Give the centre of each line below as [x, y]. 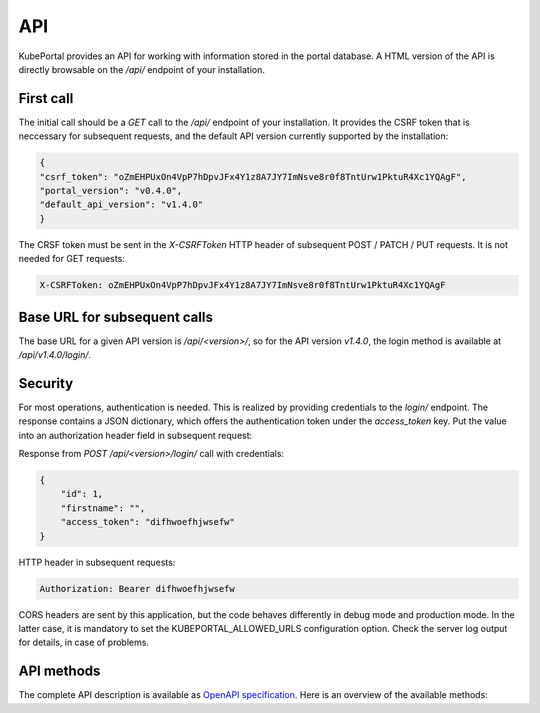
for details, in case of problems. [84, 642]
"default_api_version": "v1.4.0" [121, 204]
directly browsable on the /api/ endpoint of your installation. [141, 69]
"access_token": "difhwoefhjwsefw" [147, 522]
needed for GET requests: [71, 259]
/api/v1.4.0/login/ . [55, 355]
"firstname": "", [103, 508]
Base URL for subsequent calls [116, 316]
